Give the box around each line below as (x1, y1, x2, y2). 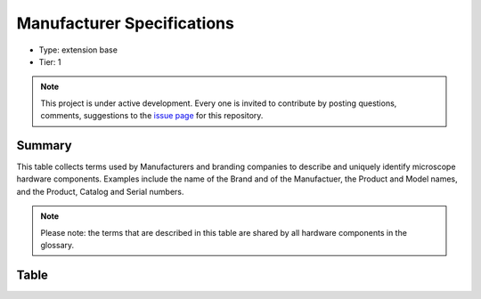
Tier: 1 (38, 56, 61, 67)
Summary (16, 138, 72, 153)
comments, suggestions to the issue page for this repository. (40, 110, 264, 121)
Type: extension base (38, 44, 118, 55)
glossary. (40, 239, 75, 250)
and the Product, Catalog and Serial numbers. (16, 186, 184, 197)
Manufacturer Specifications (16, 13, 235, 33)
